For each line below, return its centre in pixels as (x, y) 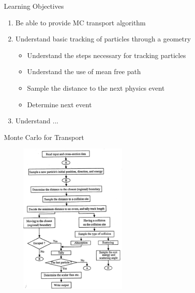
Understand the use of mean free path (84, 71)
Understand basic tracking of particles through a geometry (103, 39)
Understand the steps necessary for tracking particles (107, 55)
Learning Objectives (34, 6)
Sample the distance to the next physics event (96, 88)
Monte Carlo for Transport (44, 137)
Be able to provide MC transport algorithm (80, 22)
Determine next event (59, 104)
